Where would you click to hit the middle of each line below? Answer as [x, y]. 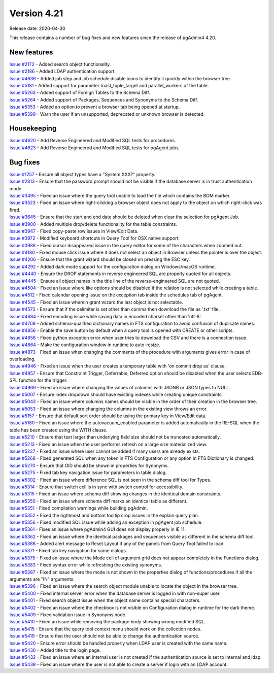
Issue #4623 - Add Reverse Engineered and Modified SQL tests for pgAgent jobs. [95, 148]
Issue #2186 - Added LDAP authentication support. [63, 72]
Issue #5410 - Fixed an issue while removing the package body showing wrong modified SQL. [108, 622]
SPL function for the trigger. [39, 380]
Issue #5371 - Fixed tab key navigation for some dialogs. [68, 551]
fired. [15, 210]
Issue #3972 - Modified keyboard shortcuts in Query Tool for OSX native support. [95, 238]
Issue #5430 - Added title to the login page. [55, 650]
